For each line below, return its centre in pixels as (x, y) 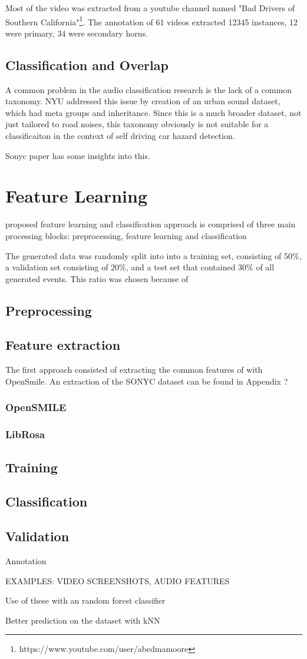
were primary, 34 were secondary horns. (77, 33)
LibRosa (25, 434)
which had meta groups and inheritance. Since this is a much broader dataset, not (153, 112)
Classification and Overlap (87, 64)
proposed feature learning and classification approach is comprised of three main (151, 224)
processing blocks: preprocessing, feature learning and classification (126, 235)
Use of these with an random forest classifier (85, 600)
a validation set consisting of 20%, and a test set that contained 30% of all (140, 267)
